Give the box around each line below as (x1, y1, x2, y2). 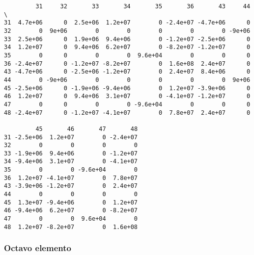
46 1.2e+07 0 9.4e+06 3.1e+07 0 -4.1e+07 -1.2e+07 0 (4, 93, 251, 100)
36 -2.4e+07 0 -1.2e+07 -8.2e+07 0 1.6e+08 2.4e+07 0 (4, 60, 251, 67)
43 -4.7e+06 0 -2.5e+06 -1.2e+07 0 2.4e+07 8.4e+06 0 (4, 68, 251, 76)
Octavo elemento (4, 242, 71, 254)
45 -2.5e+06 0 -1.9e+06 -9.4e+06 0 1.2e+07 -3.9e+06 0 (4, 84, 251, 92)
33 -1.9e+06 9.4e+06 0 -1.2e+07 (4, 150, 138, 157)
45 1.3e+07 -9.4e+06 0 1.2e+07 (4, 199, 138, 206)
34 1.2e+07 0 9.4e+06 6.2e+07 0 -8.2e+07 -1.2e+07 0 (4, 44, 251, 51)
